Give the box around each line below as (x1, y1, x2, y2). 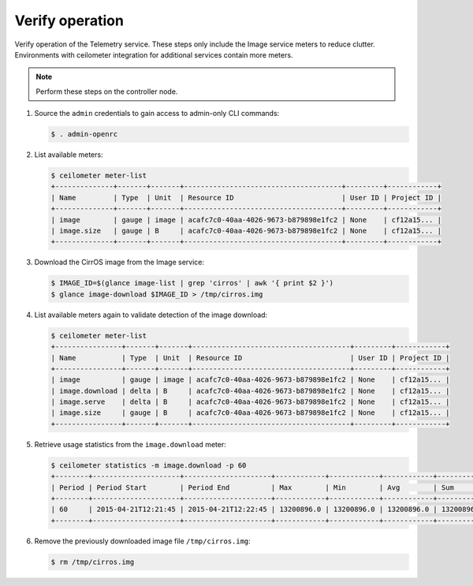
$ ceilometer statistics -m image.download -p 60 (50, 461, 247, 469)
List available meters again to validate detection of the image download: (34, 310, 268, 319)
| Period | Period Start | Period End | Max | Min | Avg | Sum (50, 483, 455, 492)
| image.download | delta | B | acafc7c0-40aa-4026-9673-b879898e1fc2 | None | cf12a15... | (50, 386, 450, 395)
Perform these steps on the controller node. (35, 87, 178, 96)
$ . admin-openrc (50, 130, 118, 139)
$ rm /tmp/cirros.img (50, 557, 135, 566)
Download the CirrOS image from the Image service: (34, 257, 205, 267)
